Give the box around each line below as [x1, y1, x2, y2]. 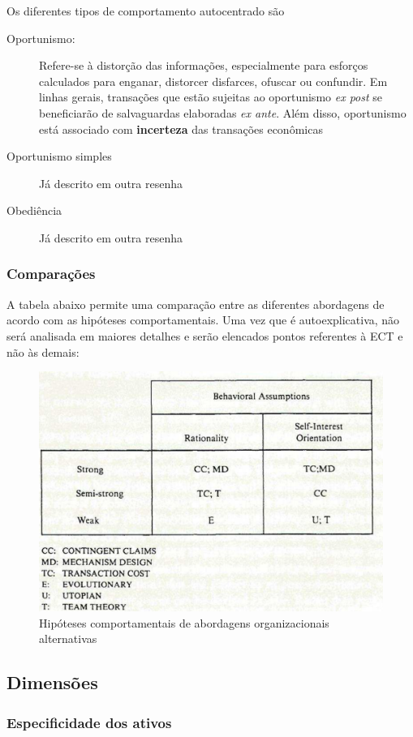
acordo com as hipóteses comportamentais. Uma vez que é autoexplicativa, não [6, 311, 400, 328]
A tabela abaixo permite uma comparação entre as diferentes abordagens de [6, 295, 385, 312]
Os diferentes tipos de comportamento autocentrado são [6, 2, 285, 19]
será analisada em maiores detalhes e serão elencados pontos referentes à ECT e [6, 327, 403, 344]
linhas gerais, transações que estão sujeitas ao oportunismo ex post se [39, 88, 383, 105]
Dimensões [6, 670, 98, 695]
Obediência [6, 202, 62, 219]
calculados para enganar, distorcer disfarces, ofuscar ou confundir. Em [39, 72, 388, 89]
